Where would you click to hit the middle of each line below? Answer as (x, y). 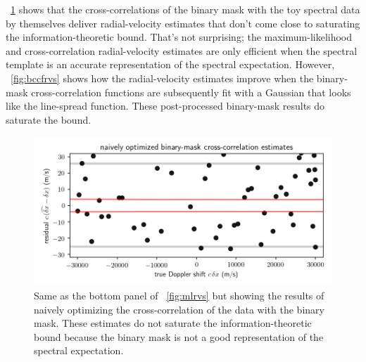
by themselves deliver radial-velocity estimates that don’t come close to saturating (183, 23)
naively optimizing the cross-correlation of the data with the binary (179, 309)
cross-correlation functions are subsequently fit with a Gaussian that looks (191, 92)
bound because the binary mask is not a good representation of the (179, 336)
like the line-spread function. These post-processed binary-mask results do (165, 106)
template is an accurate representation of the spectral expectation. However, (170, 64)
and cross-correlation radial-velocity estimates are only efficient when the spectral (182, 50)
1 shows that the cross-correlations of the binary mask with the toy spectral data (185, 9)
